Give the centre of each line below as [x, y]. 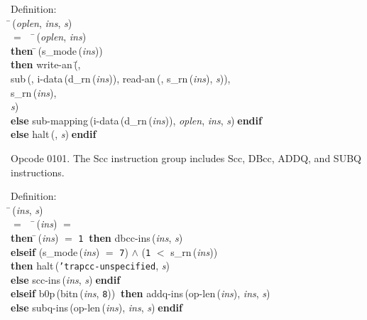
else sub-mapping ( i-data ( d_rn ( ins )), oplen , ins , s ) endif [136, 120]
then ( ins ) [35, 237]
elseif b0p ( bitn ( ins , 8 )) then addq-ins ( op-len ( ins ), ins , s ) [141, 293]
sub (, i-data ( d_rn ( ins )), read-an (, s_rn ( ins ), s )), [121, 78]
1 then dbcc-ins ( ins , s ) [131, 237]
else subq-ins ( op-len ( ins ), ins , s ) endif [97, 308]
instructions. [38, 172]
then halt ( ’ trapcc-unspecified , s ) [90, 266]
